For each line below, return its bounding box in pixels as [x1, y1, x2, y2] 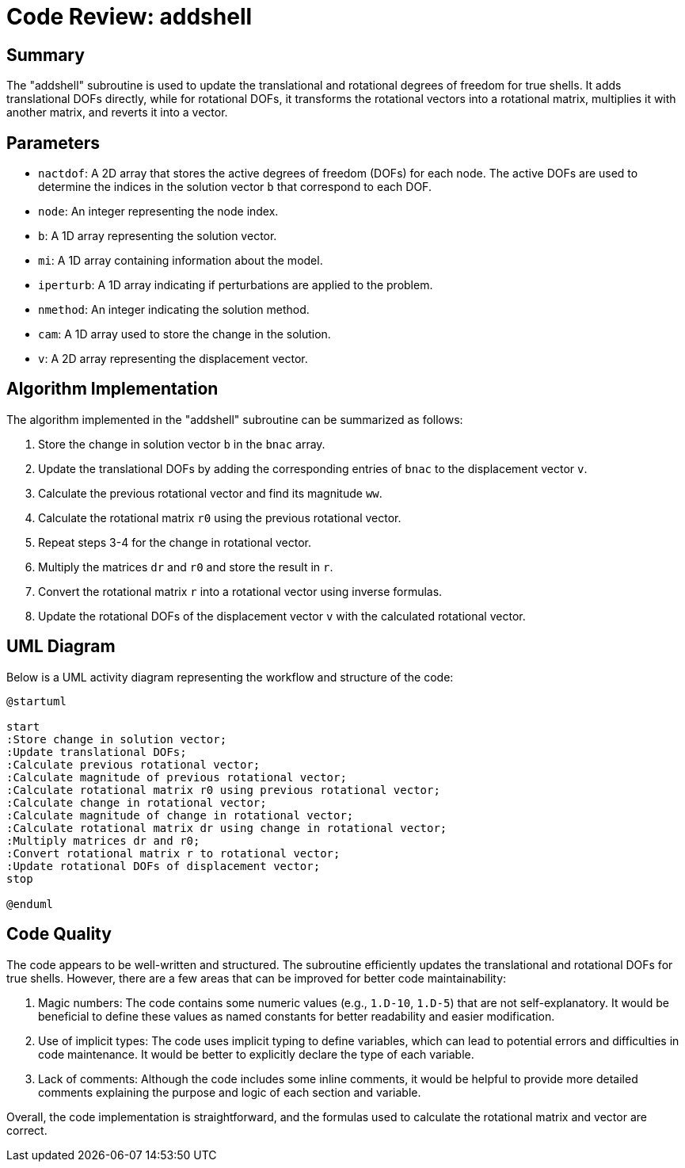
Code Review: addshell [6, 3, 253, 30]
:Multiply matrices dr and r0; [6, 834, 200, 847]
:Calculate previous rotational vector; [6, 758, 261, 771]
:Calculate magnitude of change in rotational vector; [6, 808, 354, 822]
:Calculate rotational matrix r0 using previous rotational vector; [6, 783, 440, 796]
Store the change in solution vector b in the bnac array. [38, 437, 325, 451]
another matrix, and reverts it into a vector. [6, 105, 228, 120]
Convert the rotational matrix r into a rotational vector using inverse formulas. [38, 584, 443, 598]
